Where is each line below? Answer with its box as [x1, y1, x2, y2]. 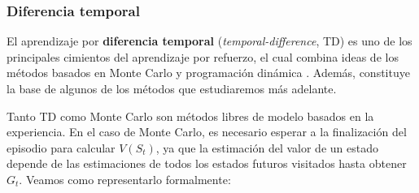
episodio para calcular [7, 139, 116, 156]
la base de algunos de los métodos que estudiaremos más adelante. [7, 80, 337, 96]
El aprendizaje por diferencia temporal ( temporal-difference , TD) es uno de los [7, 32, 412, 49]
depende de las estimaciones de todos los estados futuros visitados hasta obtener [7, 155, 407, 172]
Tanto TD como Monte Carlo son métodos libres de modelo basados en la [7, 107, 374, 124]
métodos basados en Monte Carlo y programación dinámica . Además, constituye [7, 64, 410, 81]
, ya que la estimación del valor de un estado [155, 139, 378, 156]
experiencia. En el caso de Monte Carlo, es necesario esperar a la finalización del [7, 123, 407, 140]
